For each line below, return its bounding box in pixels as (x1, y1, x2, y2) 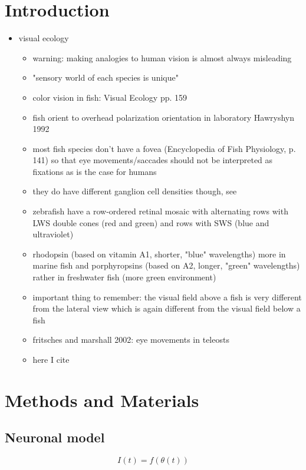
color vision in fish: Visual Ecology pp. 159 (32, 91, 187, 103)
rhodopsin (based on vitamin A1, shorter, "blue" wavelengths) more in (32, 247, 286, 260)
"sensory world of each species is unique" (32, 71, 179, 84)
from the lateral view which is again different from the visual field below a (32, 302, 301, 315)
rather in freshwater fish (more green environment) (32, 271, 216, 283)
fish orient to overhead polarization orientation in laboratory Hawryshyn (32, 111, 295, 123)
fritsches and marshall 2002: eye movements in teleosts (32, 333, 229, 346)
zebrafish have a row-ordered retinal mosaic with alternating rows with (32, 205, 288, 217)
